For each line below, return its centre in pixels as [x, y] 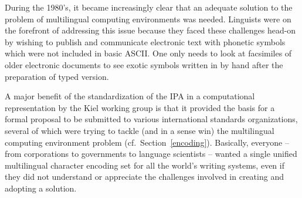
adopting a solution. [41, 188]
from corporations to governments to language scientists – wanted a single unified [151, 154]
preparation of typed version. [57, 76]
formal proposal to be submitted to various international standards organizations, [151, 119]
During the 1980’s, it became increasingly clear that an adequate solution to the [149, 7]
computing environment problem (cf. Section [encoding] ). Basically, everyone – [147, 142]
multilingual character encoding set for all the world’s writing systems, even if [145, 165]
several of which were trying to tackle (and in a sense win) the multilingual [140, 130]
